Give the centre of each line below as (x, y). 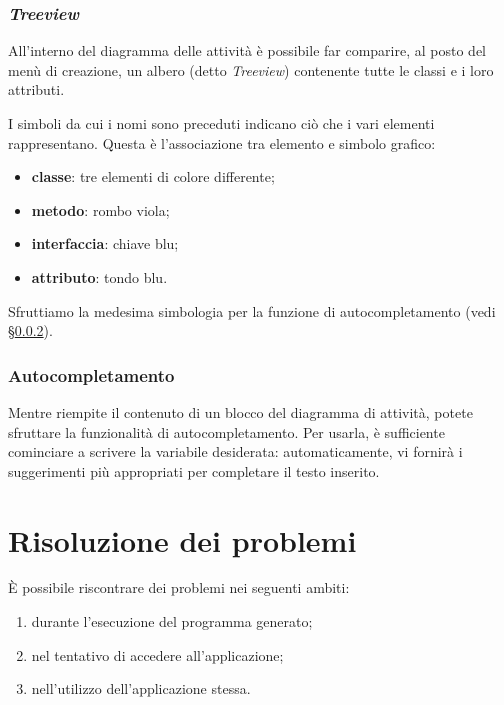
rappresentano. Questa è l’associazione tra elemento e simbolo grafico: (222, 142)
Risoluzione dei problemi (182, 539)
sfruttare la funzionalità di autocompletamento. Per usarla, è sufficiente (226, 431)
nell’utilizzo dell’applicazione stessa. (141, 688)
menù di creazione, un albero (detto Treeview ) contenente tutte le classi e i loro (251, 69)
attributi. (36, 89)
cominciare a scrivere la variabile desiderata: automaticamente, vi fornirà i (235, 451)
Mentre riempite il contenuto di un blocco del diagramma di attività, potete (240, 411)
